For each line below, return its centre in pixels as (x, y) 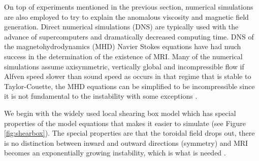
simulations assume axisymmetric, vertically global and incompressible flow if (124, 66)
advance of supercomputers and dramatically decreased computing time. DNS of (129, 36)
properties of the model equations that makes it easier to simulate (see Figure (125, 123)
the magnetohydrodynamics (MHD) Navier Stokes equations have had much (123, 46)
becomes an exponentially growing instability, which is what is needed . (115, 153)
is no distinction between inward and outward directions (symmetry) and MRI (126, 143)
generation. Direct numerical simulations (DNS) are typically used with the (121, 27)
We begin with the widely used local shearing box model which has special (120, 113)
